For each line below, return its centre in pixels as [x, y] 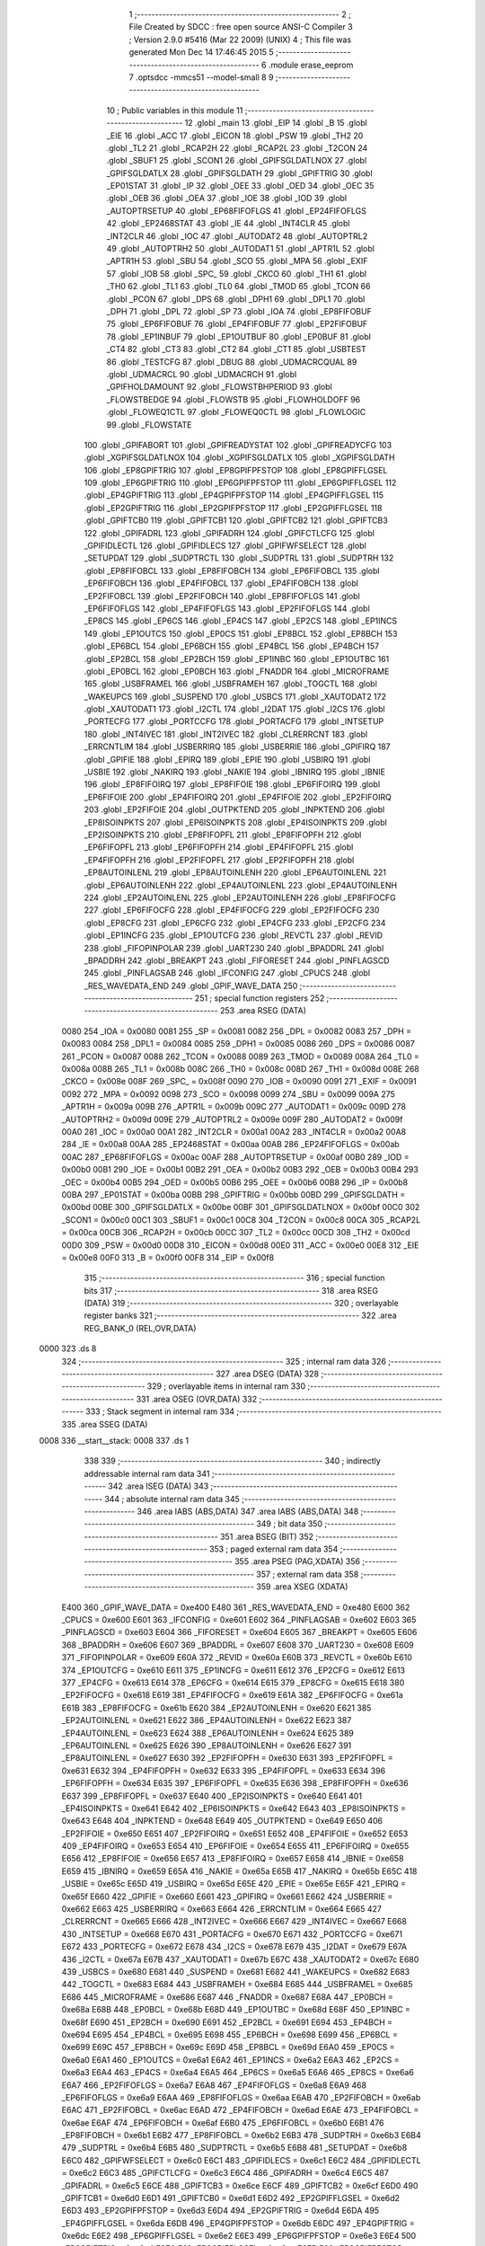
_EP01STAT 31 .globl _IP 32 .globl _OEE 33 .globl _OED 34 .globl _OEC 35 [240, 186]
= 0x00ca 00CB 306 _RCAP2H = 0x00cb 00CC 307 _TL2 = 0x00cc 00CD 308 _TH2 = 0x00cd [236, 1233]
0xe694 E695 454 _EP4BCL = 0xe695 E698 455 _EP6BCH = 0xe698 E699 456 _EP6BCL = [230, 2034]
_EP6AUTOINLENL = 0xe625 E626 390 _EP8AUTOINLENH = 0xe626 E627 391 [207, 1745]
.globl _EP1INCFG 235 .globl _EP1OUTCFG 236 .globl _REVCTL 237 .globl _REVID [234, 935]
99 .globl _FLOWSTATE [149, 424]
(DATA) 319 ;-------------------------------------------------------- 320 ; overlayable [241, 1304]
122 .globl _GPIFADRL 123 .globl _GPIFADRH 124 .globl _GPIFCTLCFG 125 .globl [229, 533]
